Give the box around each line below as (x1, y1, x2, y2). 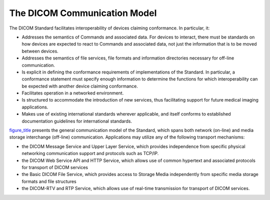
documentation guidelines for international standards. (21, 118, 132, 124)
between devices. (21, 48, 58, 54)
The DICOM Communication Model (9, 7, 157, 18)
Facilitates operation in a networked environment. (21, 90, 124, 96)
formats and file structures (21, 178, 77, 184)
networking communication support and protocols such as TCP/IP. (21, 150, 159, 156)
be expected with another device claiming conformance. (21, 83, 138, 89)
